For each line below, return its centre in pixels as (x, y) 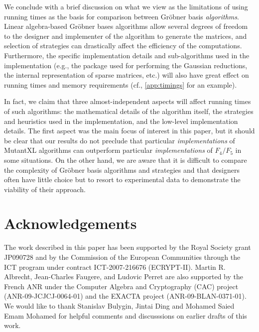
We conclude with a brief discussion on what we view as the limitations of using (126, 6)
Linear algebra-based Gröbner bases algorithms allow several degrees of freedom (126, 26)
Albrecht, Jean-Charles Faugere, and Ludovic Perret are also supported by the (124, 277)
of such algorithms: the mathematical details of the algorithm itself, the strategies (129, 111)
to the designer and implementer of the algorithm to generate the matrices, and (126, 36)
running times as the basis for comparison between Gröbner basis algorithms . (122, 16)
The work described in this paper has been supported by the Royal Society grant (128, 247)
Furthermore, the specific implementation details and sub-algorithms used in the (127, 55)
